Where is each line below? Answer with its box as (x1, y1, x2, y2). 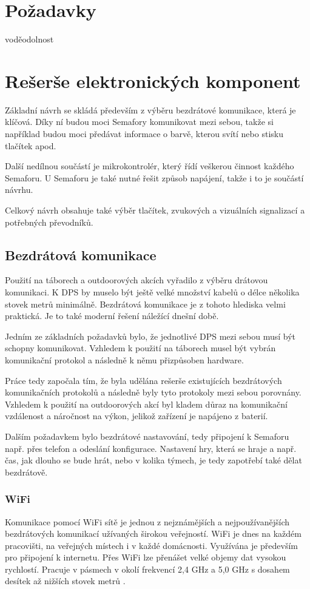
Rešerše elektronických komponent (5, 68, 301, 93)
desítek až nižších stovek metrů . (5, 574, 126, 587)
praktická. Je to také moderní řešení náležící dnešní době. (5, 309, 219, 322)
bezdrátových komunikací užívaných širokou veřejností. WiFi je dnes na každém (5, 527, 302, 540)
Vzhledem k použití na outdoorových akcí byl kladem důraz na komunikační (5, 397, 288, 410)
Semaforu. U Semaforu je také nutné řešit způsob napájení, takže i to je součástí (5, 171, 304, 184)
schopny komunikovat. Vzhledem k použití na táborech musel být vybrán (5, 342, 276, 354)
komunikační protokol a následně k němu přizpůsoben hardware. (5, 353, 244, 366)
